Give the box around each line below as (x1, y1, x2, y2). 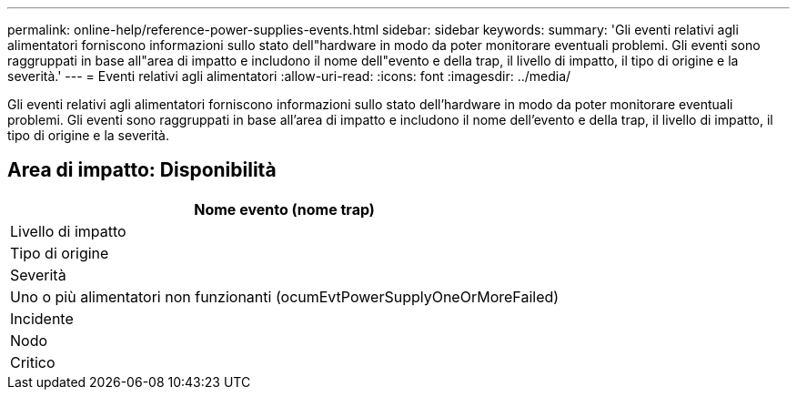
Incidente (10, 309, 74, 328)
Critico (10, 352, 55, 372)
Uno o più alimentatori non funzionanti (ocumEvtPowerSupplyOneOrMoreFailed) (10, 287, 560, 306)
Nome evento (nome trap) (194, 199, 375, 219)
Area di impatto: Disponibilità (7, 158, 277, 182)
